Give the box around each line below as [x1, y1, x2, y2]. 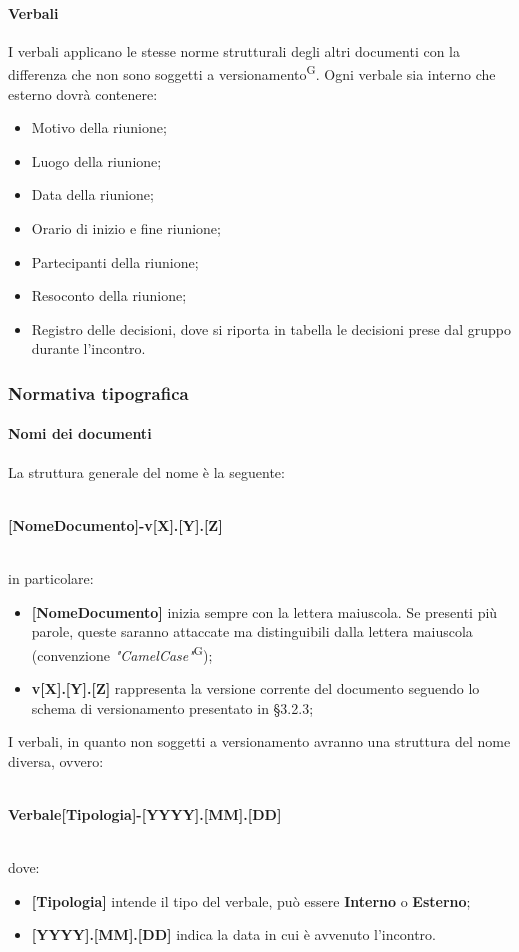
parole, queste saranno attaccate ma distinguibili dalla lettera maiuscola [31, 621, 473, 642]
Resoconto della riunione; [31, 285, 187, 306]
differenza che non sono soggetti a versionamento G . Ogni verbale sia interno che [8, 61, 496, 85]
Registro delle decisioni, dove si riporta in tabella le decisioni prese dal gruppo [31, 318, 511, 339]
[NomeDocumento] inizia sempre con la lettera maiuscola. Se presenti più [31, 601, 498, 622]
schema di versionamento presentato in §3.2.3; [31, 697, 314, 718]
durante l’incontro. [31, 338, 146, 359]
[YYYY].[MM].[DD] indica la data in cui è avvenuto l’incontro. [31, 924, 436, 945]
